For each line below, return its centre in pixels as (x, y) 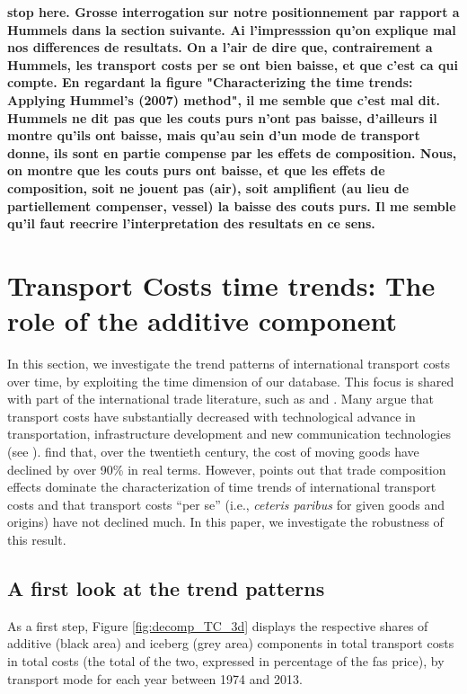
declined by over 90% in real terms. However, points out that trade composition (227, 469)
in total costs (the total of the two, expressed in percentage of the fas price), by (226, 660)
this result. (37, 539)
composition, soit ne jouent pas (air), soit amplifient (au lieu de (208, 187)
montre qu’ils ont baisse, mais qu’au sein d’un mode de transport (214, 135)
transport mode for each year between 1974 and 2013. (155, 678)
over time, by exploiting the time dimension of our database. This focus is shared (231, 381)
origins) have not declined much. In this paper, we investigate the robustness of (225, 522)
